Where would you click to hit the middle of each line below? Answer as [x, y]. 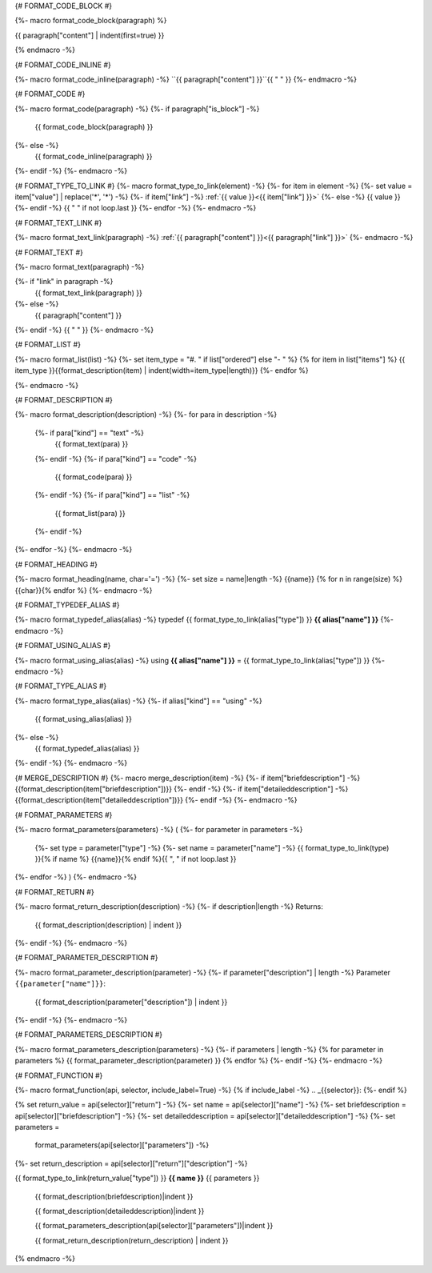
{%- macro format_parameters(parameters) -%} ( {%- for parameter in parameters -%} [159, 830]
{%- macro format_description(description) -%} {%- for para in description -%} [146, 414]
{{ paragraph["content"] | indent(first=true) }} [90, 35]
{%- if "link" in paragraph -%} [64, 282]
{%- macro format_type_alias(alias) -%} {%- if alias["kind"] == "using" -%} [139, 701]
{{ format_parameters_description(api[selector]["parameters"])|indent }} [154, 1226]
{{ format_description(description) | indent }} [108, 925]
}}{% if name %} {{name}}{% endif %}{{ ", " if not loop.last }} [136, 859]
